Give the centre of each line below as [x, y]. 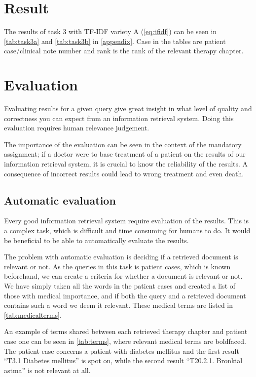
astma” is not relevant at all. [47, 370]
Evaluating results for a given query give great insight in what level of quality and [128, 108]
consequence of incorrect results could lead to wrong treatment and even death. [124, 173]
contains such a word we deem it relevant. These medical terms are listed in [119, 305]
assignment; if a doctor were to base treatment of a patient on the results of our [125, 154]
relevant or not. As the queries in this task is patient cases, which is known [117, 266]
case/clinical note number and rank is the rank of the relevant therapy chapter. [124, 51]
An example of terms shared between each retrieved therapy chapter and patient [126, 331]
